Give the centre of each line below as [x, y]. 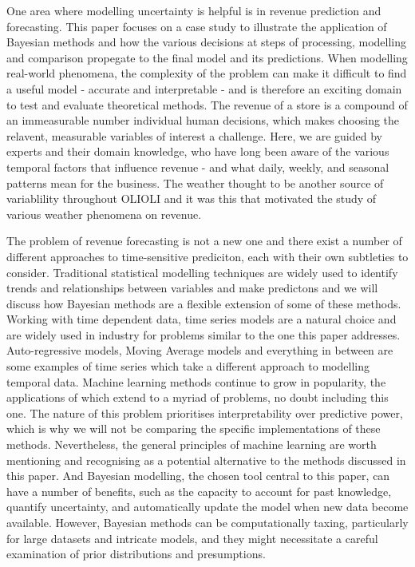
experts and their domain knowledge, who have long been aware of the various [198, 151]
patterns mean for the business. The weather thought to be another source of [195, 182]
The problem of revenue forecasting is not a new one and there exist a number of [204, 241]
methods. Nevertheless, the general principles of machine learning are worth [192, 444]
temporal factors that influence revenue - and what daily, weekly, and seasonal [198, 167]
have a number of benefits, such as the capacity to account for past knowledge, [199, 491]
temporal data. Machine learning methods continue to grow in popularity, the [196, 381]
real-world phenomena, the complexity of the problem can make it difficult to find [207, 73]
